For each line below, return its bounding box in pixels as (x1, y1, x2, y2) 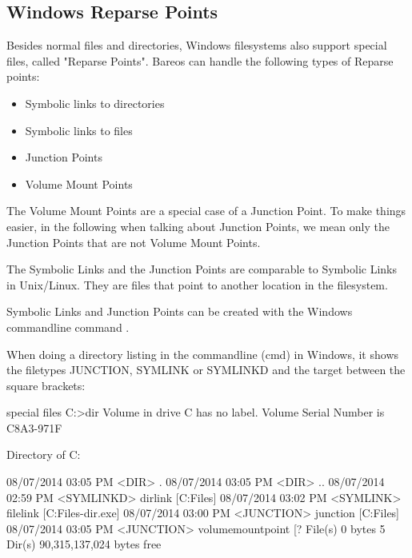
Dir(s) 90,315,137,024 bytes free (6, 536, 162, 552)
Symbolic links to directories (25, 94, 165, 111)
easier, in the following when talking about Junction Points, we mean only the (6, 217, 390, 234)
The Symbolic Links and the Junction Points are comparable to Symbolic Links (6, 261, 397, 277)
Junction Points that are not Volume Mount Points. (6, 233, 261, 250)
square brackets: (6, 377, 86, 393)
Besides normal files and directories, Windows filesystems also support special (6, 37, 387, 54)
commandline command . (6, 318, 130, 335)
